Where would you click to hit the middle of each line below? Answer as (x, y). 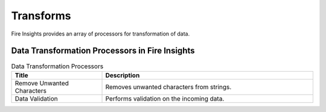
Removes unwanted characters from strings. (168, 87)
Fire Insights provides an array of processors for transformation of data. (101, 34)
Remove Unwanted (42, 83)
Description (123, 75)
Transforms (41, 16)
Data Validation (36, 98)
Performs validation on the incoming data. (165, 98)
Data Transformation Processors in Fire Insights (103, 51)
